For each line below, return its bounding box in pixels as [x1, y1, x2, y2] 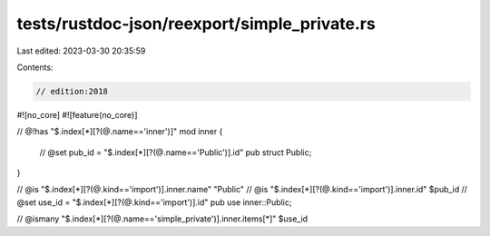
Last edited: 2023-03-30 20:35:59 [16, 45, 146, 56]
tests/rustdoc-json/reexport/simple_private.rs [16, 14, 376, 34]
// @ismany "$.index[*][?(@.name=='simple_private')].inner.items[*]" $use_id [16, 213, 309, 224]
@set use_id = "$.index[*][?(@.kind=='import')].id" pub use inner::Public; [16, 196, 292, 208]
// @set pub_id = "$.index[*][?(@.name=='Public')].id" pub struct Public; [39, 146, 312, 158]
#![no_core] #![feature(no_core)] [16, 109, 138, 120]
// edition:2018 [35, 86, 109, 96]
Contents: [16, 62, 54, 73]
